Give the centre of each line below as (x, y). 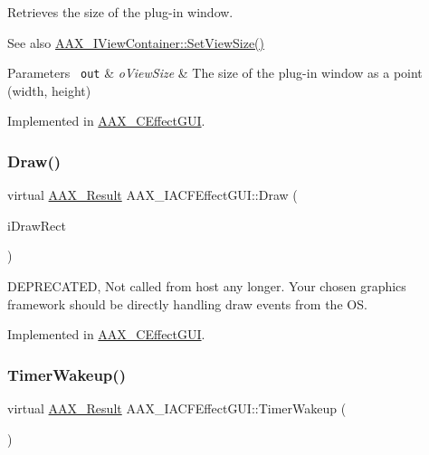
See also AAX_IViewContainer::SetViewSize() (136, 42)
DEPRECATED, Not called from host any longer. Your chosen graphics (207, 286)
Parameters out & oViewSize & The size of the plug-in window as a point (215, 73)
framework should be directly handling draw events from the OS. (187, 303)
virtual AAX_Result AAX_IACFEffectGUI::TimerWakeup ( (177, 408)
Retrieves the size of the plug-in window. (120, 12)
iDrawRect (37, 225)
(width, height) (49, 90)
